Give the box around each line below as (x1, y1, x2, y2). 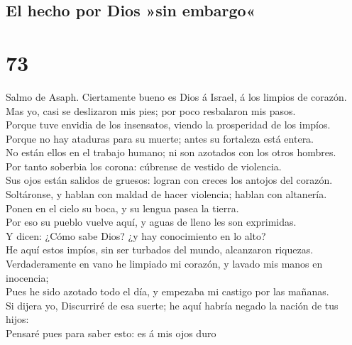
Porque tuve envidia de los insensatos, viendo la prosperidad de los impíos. (6, 117, 331, 132)
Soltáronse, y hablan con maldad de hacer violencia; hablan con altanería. (6, 187, 327, 202)
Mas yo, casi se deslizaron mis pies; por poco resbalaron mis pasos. (6, 103, 296, 118)
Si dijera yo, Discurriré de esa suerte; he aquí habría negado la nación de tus (6, 297, 339, 312)
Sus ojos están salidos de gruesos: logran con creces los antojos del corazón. (6, 172, 333, 187)
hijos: (6, 312, 29, 327)
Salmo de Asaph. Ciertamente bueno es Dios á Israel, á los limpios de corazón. (6, 89, 347, 104)
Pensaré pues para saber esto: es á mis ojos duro (6, 326, 216, 340)
